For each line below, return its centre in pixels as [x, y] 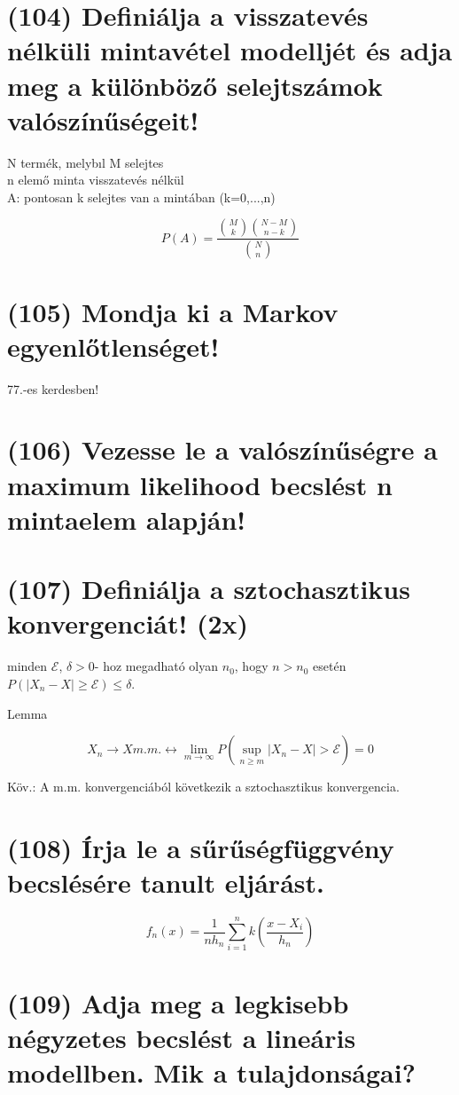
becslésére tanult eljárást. [166, 882]
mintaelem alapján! [127, 519]
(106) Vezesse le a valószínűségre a [222, 449]
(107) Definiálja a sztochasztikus [209, 589]
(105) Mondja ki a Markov [173, 311]
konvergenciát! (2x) [128, 623]
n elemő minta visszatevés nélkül [96, 180]
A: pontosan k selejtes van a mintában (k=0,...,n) [141, 197]
